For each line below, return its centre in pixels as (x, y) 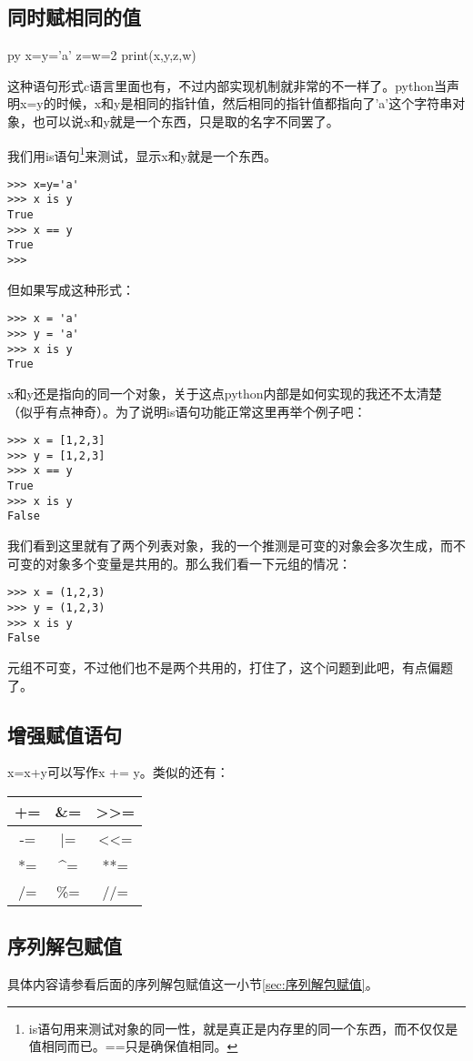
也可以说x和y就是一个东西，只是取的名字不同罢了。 (186, 121)
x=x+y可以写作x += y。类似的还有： (118, 772)
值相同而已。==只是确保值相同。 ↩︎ (133, 1046)
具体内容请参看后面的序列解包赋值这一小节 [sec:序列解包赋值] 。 (193, 984)
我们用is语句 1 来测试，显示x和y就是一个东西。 (142, 154)
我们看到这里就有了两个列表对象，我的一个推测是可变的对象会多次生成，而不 (236, 546)
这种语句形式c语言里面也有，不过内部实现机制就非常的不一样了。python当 (227, 85)
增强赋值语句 (65, 734)
